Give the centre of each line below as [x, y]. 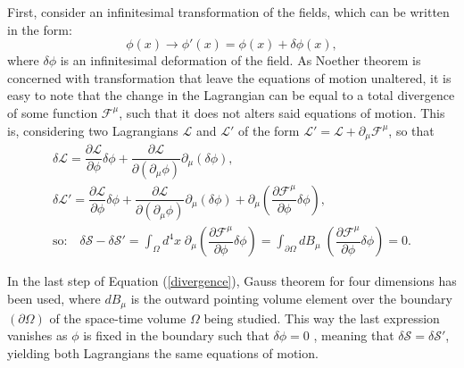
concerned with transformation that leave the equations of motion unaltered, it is [229, 77]
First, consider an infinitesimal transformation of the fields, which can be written [228, 12]
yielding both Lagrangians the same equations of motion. [163, 352]
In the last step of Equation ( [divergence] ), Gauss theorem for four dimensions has [232, 281]
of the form [269, 130]
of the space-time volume [118, 318]
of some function [53, 112]
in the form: [40, 29]
